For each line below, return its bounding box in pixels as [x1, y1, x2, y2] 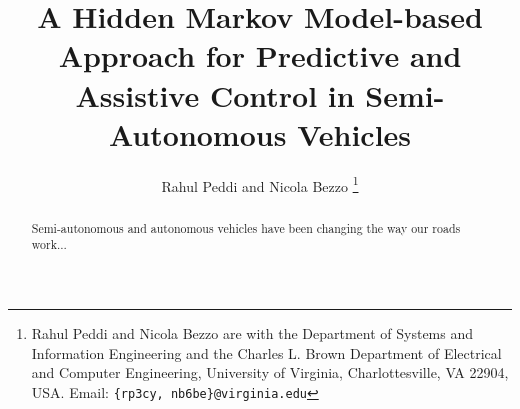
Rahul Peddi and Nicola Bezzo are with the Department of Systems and [31, 323, 474, 344]
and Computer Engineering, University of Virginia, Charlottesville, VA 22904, [31, 362, 509, 383]
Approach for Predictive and [58, 35, 462, 76]
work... [31, 236, 67, 253]
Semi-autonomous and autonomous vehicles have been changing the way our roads [31, 219, 461, 236]
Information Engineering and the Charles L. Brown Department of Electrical [31, 342, 502, 363]
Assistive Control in [75, 74, 355, 115]
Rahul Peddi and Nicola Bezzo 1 [161, 172, 359, 196]
